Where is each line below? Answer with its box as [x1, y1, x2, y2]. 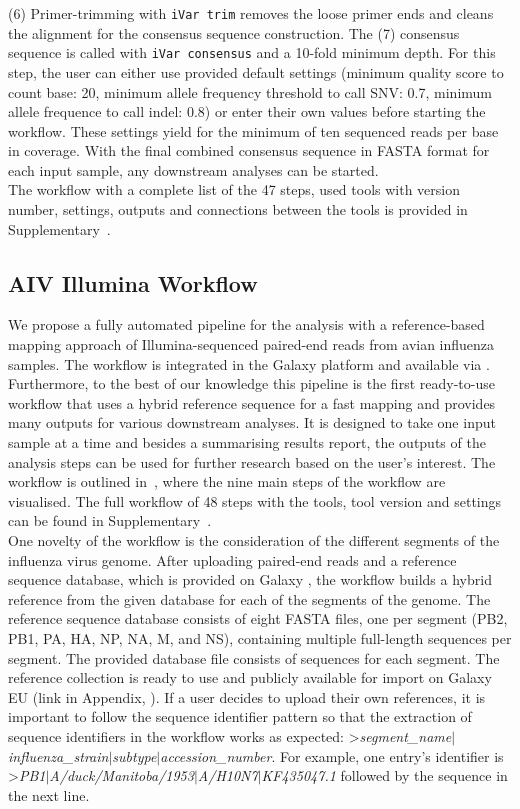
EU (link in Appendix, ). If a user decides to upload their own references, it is [8, 686, 486, 707]
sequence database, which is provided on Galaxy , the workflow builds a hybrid [8, 569, 492, 590]
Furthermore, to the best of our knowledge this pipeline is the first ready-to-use [8, 373, 495, 394]
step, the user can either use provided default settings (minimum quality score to [8, 61, 504, 82]
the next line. [8, 784, 90, 805]
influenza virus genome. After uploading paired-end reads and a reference [8, 549, 457, 570]
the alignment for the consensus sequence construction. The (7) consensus [8, 22, 460, 43]
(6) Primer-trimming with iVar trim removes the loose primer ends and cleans [8, 3, 494, 23]
